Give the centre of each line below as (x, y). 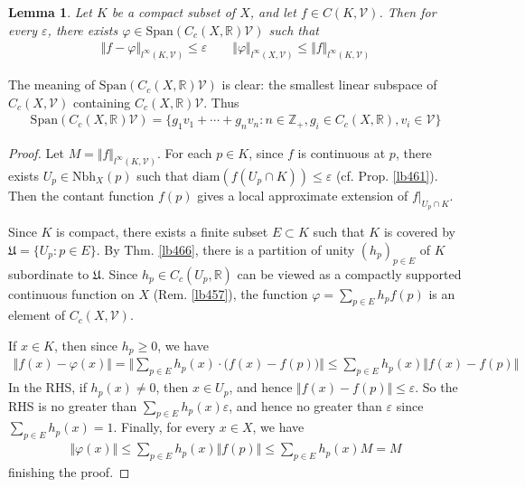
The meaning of (52, 84)
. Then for (408, 12)
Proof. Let (36, 153)
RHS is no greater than (73, 405)
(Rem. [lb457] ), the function (230, 293)
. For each (184, 153)
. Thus (221, 102)
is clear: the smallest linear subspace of (329, 84)
